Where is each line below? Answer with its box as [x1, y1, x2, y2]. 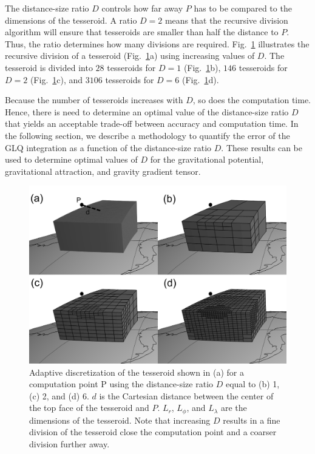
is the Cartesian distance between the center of [99, 389, 274, 402]
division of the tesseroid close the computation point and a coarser [29, 425, 277, 438]
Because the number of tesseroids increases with [5, 93, 183, 106]
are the [220, 401, 247, 414]
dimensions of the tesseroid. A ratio [5, 13, 137, 26]
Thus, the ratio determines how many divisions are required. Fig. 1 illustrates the [5, 37, 310, 50]
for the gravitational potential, [150, 153, 264, 166]
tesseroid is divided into [5, 61, 93, 73]
